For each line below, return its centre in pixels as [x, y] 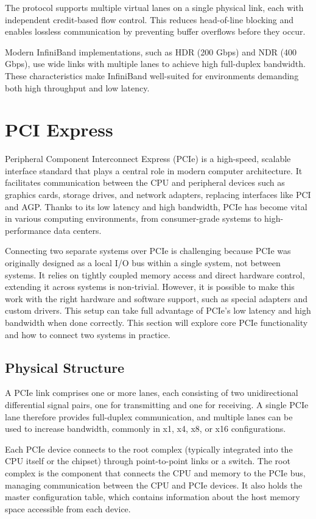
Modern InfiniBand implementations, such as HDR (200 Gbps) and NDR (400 [151, 51]
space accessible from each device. [68, 508]
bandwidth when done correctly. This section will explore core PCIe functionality [156, 322]
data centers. [78, 230]
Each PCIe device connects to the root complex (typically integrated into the [149, 449]
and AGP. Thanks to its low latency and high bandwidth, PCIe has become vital [156, 206]
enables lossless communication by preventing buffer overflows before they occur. [155, 31]
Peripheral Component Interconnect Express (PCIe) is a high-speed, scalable [148, 159]
